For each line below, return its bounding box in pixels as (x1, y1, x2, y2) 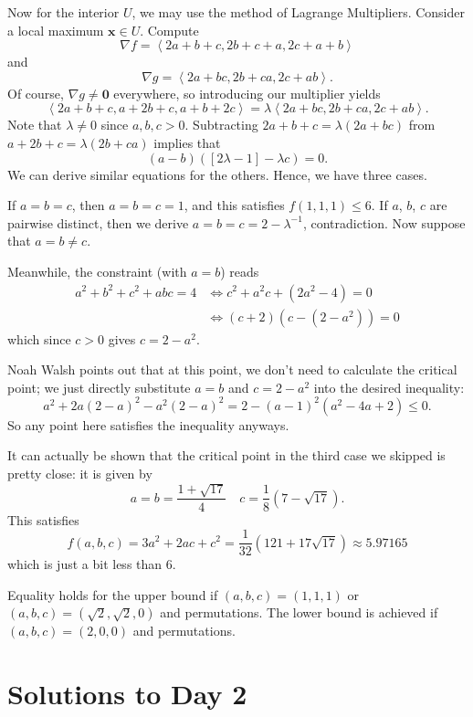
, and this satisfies (184, 195, 285, 215)
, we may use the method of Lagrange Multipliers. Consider (131, 3, 465, 21)
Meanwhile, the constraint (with (7, 261, 187, 280)
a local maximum (7, 20, 104, 39)
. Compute (140, 20, 199, 39)
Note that (7, 115, 62, 134)
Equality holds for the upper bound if (7, 585, 218, 604)
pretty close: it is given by (7, 464, 152, 483)
